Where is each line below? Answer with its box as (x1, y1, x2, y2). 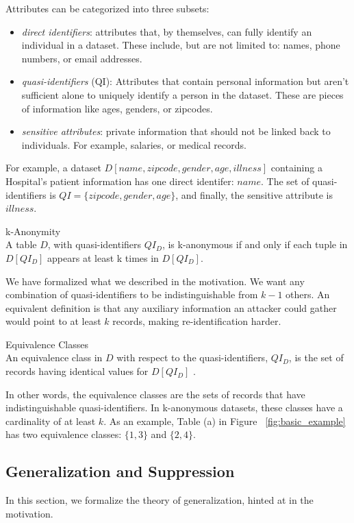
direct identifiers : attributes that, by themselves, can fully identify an (21, 24, 312, 38)
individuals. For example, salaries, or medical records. (21, 137, 246, 151)
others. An (286, 287, 330, 302)
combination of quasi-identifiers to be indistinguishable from (5, 287, 258, 302)
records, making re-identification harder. (112, 314, 281, 328)
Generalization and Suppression (5, 461, 235, 482)
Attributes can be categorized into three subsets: (5, 1, 210, 15)
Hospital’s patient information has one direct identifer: (5, 173, 234, 188)
